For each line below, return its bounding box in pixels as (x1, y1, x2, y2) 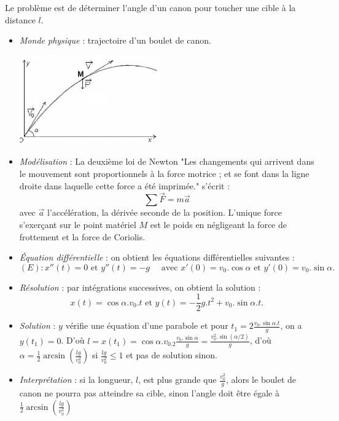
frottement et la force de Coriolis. (19, 230, 146, 243)
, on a (280, 319, 302, 332)
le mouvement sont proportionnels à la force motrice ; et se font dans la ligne (19, 167, 310, 179)
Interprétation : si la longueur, (19, 373, 133, 386)
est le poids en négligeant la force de (150, 218, 287, 230)
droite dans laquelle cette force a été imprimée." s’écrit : (19, 179, 230, 192)
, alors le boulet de (226, 373, 297, 386)
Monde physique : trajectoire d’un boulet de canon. (19, 34, 211, 47)
